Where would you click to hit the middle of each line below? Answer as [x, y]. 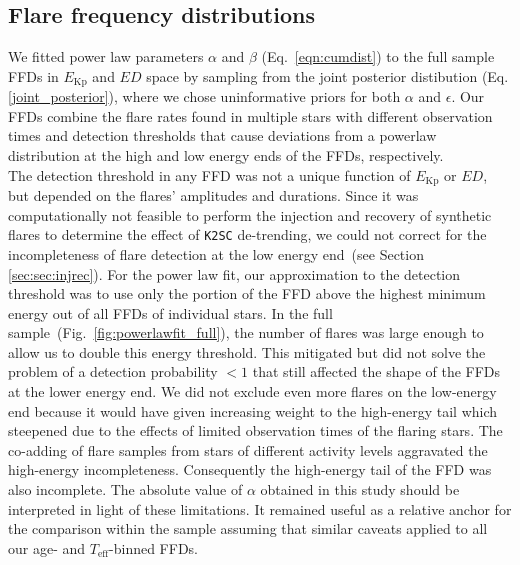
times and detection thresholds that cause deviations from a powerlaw [222, 135]
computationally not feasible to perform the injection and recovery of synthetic [250, 214]
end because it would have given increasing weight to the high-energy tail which [253, 410]
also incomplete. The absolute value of [125, 489]
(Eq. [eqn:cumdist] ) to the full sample [378, 56]
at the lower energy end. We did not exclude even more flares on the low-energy [252, 391]
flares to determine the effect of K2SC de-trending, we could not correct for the [247, 234]
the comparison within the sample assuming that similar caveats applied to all [248, 528]
